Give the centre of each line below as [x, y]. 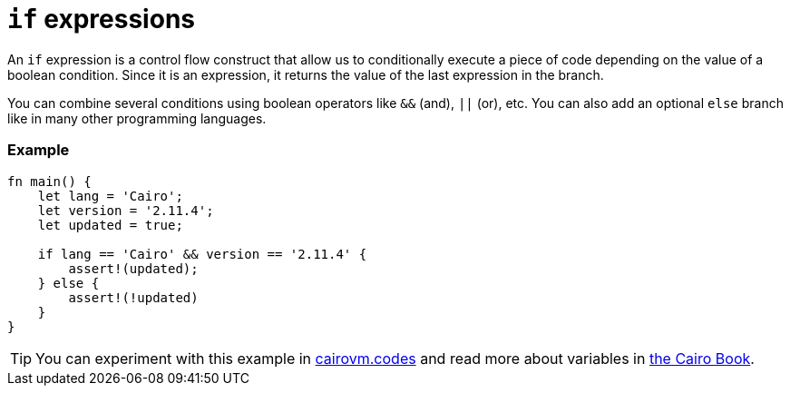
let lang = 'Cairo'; [110, 196]
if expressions [101, 19]
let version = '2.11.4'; [126, 210]
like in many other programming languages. [137, 118]
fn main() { [49, 181]
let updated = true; [110, 225]
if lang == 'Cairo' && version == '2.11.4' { [202, 254]
